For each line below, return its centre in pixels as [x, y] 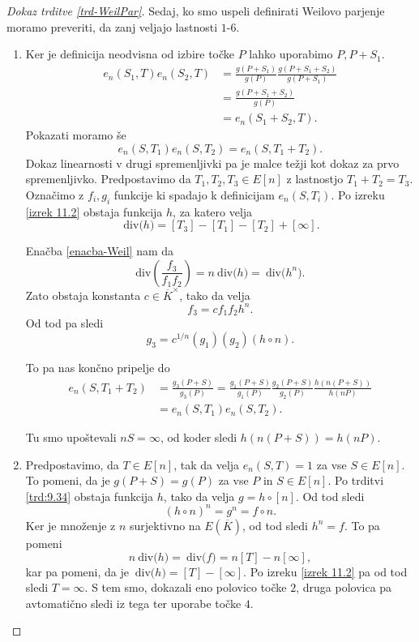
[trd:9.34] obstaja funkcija [90, 496]
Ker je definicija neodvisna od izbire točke [130, 54]
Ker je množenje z [71, 525]
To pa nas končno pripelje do [98, 368]
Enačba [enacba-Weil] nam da [100, 251]
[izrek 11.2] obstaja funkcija [94, 211]
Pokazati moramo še [76, 135]
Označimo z [55, 194]
